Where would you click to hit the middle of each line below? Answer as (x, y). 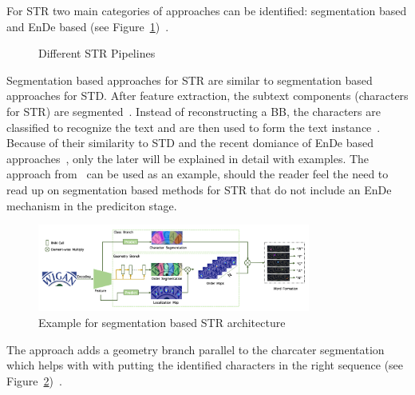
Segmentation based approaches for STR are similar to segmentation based (190, 80)
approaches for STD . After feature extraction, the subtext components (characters (207, 96)
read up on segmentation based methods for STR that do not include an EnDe (199, 189)
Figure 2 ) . (34, 380)
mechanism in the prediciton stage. (92, 205)
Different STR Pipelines (97, 53)
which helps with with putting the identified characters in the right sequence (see (205, 365)
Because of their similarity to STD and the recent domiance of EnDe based (190, 143)
